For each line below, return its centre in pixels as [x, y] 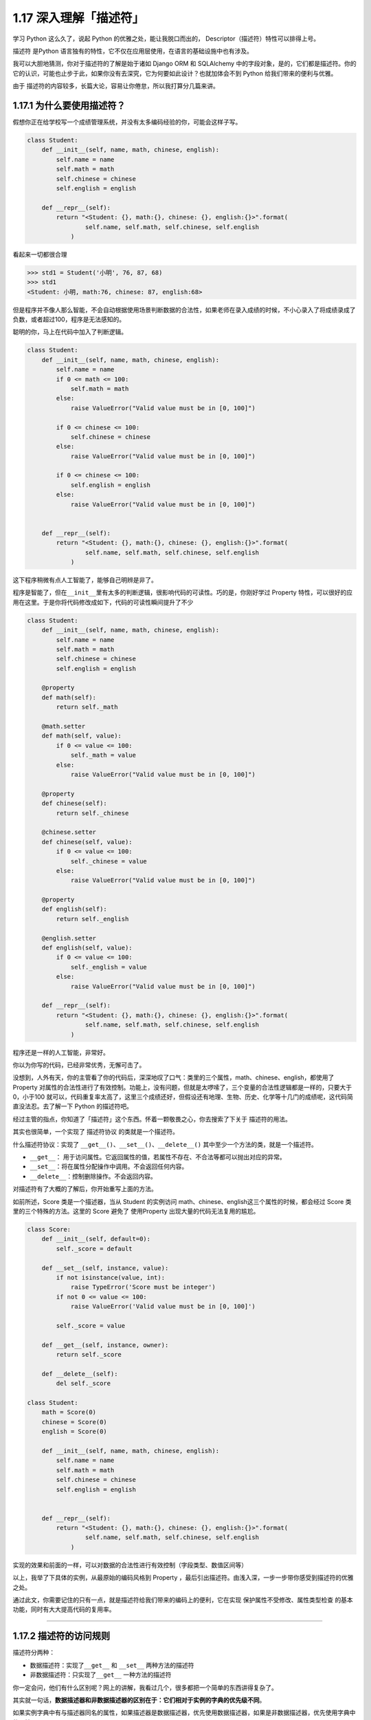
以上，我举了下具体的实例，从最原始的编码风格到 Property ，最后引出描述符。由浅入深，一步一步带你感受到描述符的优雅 [183, 1578]
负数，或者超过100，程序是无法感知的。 [69, 319]
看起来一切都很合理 [40, 254]
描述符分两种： [34, 1653]
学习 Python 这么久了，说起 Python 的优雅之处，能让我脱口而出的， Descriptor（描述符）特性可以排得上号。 [166, 39]
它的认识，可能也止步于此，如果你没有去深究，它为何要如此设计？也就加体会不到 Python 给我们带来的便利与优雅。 [175, 73]
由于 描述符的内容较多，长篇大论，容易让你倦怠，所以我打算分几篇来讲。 [116, 86]
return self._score [89, 1355]
